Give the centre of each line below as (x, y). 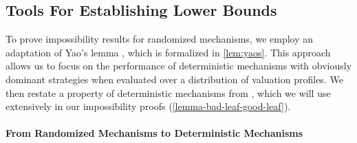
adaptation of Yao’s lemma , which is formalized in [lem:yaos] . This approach (168, 52)
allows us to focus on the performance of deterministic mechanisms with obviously (179, 66)
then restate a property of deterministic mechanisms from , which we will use (168, 92)
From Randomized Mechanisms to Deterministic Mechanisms (154, 133)
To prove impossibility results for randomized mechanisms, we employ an (160, 39)
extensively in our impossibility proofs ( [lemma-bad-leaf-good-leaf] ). (148, 106)
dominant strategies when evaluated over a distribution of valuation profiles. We (174, 79)
